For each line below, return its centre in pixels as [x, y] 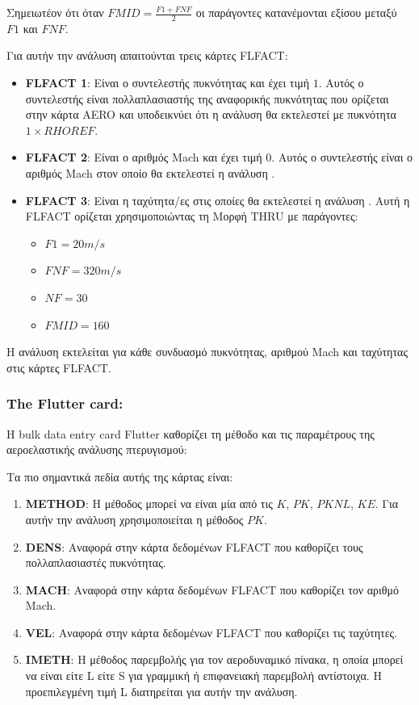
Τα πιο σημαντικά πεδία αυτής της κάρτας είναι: [120, 476]
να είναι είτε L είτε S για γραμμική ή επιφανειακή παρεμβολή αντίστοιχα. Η [203, 676]
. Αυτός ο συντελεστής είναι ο [342, 157]
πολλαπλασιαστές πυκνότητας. [96, 562]
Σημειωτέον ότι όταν [55, 12]
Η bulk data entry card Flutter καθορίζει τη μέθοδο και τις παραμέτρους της [191, 433]
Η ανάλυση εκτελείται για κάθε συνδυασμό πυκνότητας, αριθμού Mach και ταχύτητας [207, 352]
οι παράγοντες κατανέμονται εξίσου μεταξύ [296, 12]
